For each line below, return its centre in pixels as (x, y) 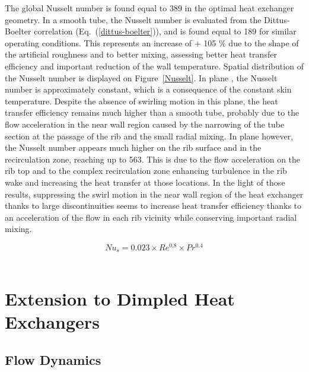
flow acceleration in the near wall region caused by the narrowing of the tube (145, 124)
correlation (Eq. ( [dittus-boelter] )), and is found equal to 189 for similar (165, 31)
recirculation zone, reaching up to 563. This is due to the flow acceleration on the (153, 159)
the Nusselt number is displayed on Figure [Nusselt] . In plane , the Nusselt (141, 77)
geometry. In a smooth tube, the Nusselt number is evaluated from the (133, 19)
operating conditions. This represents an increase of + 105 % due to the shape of (152, 42)
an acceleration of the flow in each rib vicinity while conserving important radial (151, 217)
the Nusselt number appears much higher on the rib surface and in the (133, 147)
